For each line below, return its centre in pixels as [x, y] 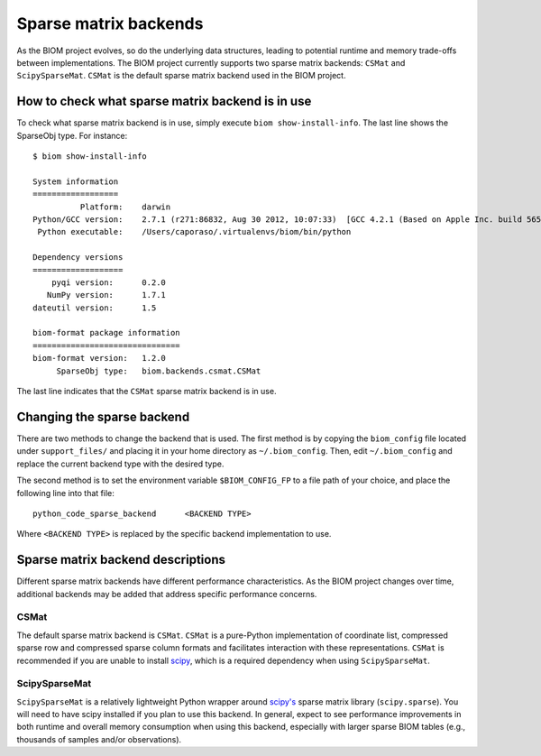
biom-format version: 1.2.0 [100, 358]
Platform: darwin [125, 207]
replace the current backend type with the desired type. [120, 464]
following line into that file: [65, 493]
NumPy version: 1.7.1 [106, 295]
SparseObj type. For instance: [72, 135]
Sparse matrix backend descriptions [121, 560]
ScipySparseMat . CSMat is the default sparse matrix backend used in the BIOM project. [181, 76]
